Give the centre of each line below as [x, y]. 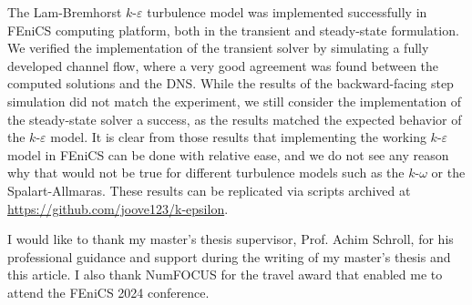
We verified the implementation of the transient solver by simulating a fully [218, 48]
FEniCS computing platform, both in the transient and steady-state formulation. [233, 30]
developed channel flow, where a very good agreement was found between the [223, 65]
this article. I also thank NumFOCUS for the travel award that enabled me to [225, 274]
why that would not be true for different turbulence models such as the [206, 173]
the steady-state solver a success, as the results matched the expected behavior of [235, 119]
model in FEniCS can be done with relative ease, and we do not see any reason [228, 154]
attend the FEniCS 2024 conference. [108, 292]
